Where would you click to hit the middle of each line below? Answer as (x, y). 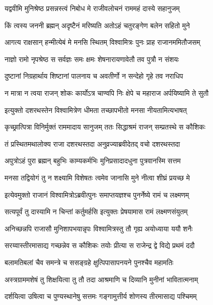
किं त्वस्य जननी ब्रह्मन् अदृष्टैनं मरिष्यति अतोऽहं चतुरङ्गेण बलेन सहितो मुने (97, 25)
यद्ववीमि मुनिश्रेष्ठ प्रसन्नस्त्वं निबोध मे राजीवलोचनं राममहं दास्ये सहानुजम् (92, 8)
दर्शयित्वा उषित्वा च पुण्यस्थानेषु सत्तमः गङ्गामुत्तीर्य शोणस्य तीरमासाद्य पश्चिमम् (101, 296)
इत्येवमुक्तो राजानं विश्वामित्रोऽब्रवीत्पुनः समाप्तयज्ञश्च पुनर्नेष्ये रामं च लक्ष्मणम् (97, 194)
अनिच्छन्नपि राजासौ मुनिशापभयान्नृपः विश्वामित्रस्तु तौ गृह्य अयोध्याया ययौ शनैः (99, 228)
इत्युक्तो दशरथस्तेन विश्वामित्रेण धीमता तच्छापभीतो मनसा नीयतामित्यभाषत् (96, 110)
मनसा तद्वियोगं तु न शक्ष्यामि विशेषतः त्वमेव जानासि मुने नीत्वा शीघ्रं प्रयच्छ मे (97, 177)
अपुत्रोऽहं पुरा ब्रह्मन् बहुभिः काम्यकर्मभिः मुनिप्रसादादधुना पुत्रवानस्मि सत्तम (93, 161)
